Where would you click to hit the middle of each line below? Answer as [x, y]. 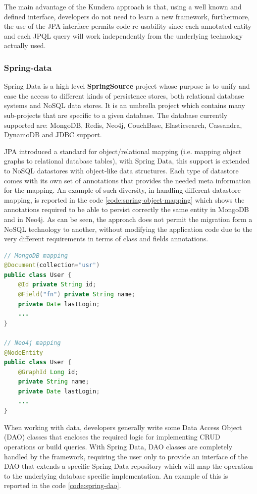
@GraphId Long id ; [48, 372]
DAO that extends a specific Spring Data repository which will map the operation [128, 466]
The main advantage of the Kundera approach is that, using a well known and [123, 6]
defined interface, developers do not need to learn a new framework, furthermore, [127, 16]
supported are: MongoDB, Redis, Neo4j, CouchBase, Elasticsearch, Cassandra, [123, 125]
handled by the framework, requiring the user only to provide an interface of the [126, 456]
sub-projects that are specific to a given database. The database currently [116, 115]
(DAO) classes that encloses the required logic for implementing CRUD [112, 437]
